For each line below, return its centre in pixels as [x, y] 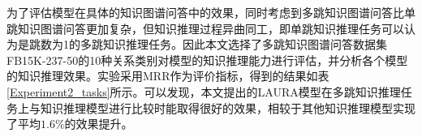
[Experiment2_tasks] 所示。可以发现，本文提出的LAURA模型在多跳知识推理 [204, 91]
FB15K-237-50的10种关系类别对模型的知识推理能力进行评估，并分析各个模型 [207, 60]
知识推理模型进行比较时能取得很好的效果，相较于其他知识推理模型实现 [228, 107]
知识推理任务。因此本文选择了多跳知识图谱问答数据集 [245, 44]
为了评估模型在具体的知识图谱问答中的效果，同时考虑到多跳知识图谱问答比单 [211, 12]
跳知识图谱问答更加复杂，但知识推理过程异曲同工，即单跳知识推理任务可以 [205, 28]
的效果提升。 [99, 124]
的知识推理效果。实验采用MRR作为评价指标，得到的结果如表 [168, 76]
